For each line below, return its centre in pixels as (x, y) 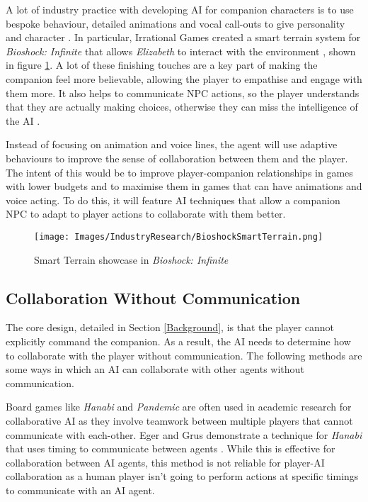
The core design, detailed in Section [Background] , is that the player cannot (170, 327)
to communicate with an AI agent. (80, 490)
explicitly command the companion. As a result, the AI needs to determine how (178, 341)
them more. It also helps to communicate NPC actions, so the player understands (183, 93)
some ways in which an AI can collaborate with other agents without (155, 369)
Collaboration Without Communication (153, 297)
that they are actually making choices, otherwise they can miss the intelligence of (182, 107)
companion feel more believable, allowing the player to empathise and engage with (184, 78)
